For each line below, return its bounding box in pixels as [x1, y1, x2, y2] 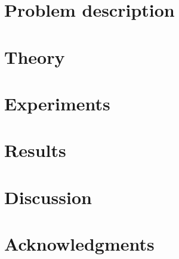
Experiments [4, 91, 110, 115]
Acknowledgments [4, 232, 155, 256]
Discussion [4, 184, 92, 209]
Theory [4, 44, 65, 69]
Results [4, 138, 66, 162]
